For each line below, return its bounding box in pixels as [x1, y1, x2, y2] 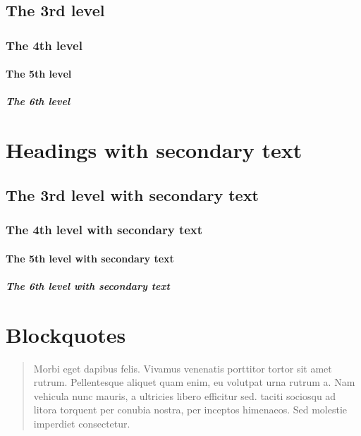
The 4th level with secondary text [6, 221, 203, 238]
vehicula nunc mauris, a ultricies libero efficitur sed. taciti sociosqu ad [33, 388, 336, 403]
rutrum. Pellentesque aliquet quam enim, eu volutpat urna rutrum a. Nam [33, 375, 355, 389]
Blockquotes [6, 320, 126, 349]
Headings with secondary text [6, 135, 302, 164]
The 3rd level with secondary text [6, 183, 259, 205]
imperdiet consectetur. [33, 416, 130, 430]
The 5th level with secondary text [6, 250, 174, 265]
